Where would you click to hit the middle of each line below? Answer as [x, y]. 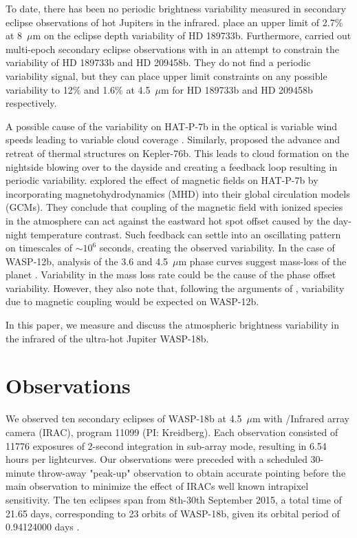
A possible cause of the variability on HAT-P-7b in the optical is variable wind [172, 126]
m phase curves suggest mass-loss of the [262, 261]
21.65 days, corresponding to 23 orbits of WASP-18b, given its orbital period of [173, 513]
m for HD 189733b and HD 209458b [237, 89]
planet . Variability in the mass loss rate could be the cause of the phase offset [171, 275]
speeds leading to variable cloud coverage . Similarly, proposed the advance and [173, 139]
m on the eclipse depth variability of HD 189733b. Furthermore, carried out [192, 35]
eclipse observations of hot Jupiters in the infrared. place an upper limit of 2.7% [174, 22]
